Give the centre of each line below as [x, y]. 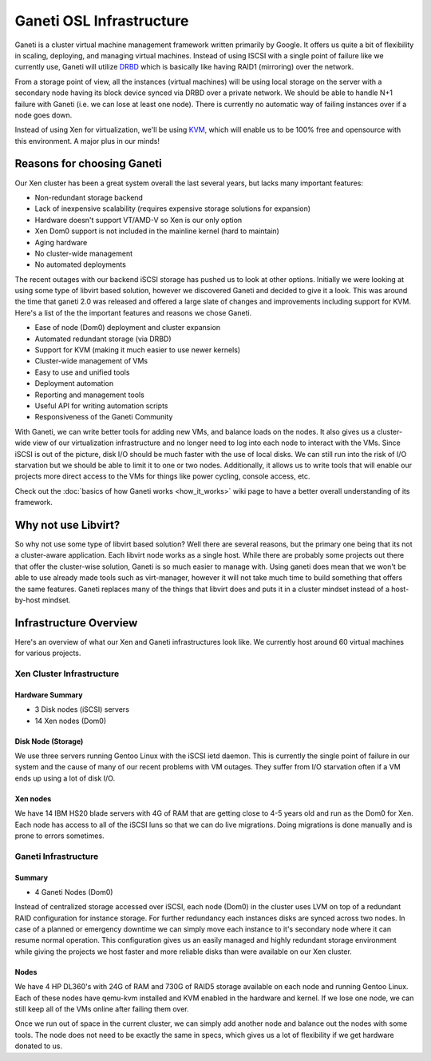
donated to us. [39, 1046]
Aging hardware [61, 242]
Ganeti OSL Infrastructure [102, 21]
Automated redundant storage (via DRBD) [103, 339]
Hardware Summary [49, 694]
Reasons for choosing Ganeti [89, 164]
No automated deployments [81, 264]
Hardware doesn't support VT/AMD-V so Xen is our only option [138, 220]
